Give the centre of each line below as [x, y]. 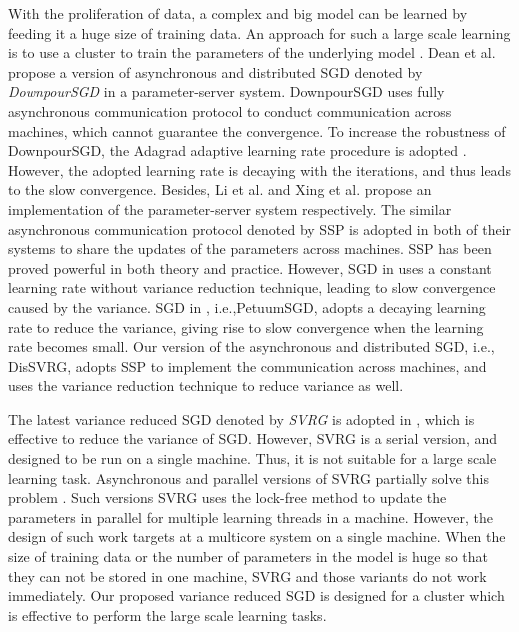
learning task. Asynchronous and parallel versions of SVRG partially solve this [248, 477]
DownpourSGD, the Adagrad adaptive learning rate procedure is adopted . [237, 150]
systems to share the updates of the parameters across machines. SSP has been [250, 248]
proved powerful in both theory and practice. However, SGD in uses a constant [250, 267]
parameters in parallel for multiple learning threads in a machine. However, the [250, 516]
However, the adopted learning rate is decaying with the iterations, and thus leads [259, 169]
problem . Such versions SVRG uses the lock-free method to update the [227, 497]
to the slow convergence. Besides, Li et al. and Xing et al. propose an [220, 189]
